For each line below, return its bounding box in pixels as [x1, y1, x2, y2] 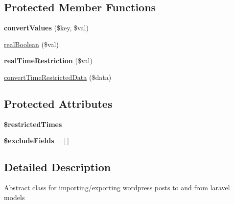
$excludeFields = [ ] [4, 135, 69, 146]
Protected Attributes [4, 96, 113, 111]
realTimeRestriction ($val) [4, 55, 93, 66]
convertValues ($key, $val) [4, 23, 89, 33]
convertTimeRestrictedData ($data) [4, 72, 112, 82]
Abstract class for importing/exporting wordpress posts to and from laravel [4, 182, 230, 193]
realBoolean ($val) [4, 39, 59, 49]
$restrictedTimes [4, 119, 62, 129]
